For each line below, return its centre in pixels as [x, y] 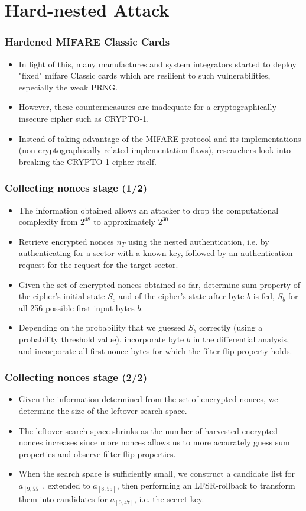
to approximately [124, 221]
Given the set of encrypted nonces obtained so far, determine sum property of [159, 284]
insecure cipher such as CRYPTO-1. [84, 118]
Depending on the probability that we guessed [102, 327]
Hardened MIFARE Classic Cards [87, 42]
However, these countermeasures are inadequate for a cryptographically [147, 107]
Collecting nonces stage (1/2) [76, 188]
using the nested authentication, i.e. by [198, 241]
